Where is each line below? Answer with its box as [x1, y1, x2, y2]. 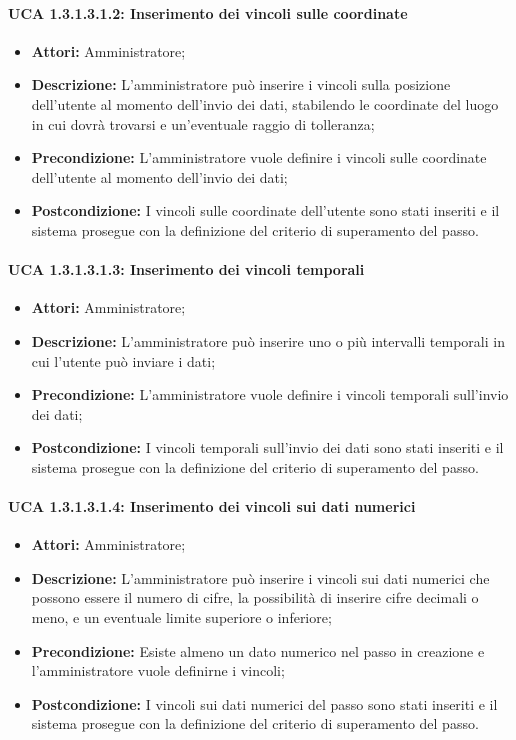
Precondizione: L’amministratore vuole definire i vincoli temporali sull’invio [31, 384, 509, 405]
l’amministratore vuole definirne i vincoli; [31, 660, 285, 681]
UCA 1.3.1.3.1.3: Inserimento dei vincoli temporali [8, 259, 365, 280]
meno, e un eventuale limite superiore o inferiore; [31, 607, 332, 628]
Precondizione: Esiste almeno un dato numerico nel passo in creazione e [31, 640, 485, 661]
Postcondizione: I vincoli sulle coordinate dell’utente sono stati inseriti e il [31, 200, 500, 221]
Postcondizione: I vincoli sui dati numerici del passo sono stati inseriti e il [31, 693, 498, 714]
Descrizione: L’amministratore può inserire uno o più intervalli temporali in [31, 330, 505, 351]
